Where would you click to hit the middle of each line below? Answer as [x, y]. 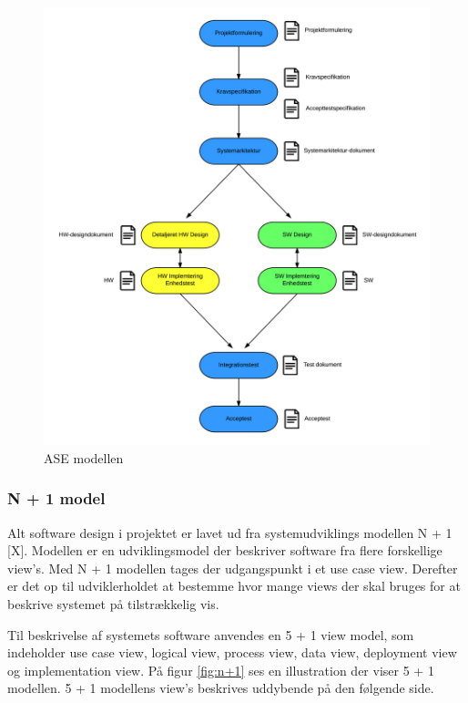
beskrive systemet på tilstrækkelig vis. [113, 604]
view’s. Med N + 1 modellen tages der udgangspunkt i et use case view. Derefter [233, 568]
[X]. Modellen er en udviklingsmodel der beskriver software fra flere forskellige [225, 550]
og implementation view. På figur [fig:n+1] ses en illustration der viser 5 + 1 [221, 670]
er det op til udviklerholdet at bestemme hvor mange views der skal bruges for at [234, 586]
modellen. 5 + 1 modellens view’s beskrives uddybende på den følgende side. [221, 688]
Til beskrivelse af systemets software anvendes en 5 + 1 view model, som [211, 634]
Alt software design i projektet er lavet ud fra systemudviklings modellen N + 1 [230, 532]
